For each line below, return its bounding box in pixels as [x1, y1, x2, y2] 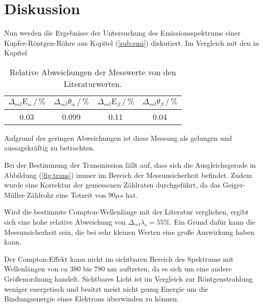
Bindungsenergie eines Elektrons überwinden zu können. [4, 293, 179, 304]
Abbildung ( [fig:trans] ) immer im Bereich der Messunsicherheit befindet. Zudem [4, 169, 252, 180]
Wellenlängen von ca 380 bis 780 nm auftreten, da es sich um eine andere [4, 263, 232, 274]
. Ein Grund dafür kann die [170, 217, 255, 227]
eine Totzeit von [56, 189, 106, 200]
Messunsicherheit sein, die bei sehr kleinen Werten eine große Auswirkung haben [4, 226, 254, 237]
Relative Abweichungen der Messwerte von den [9, 66, 176, 78]
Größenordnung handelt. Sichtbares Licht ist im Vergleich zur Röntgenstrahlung [4, 273, 253, 284]
